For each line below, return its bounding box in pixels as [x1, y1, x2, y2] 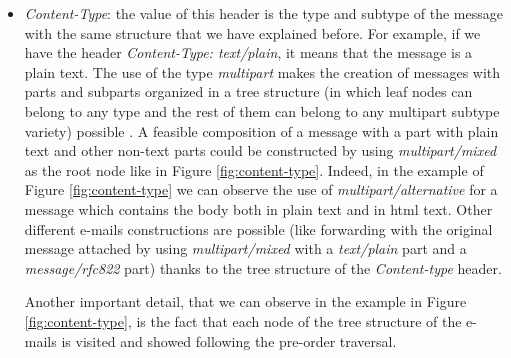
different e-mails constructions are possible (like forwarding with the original [24, 218, 493, 239]
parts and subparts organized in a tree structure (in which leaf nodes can [24, 81, 473, 102]
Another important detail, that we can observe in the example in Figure [24, 291, 467, 312]
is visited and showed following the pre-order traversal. [61, 330, 397, 351]
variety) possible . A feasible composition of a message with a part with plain [24, 120, 499, 141]
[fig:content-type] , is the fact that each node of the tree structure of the [24, 310, 462, 331]
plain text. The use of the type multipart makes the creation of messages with [24, 61, 501, 82]
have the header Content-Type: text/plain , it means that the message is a [24, 42, 473, 63]
